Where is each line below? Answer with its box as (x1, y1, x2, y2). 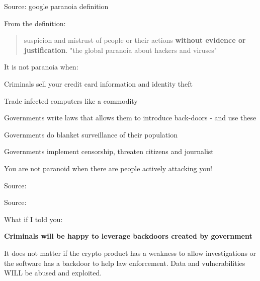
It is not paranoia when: (4, 61, 78, 72)
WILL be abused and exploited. (4, 267, 102, 278)
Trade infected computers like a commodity (4, 95, 138, 106)
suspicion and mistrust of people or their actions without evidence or (24, 35, 246, 45)
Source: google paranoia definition (4, 1, 109, 11)
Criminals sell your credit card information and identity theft (4, 78, 193, 89)
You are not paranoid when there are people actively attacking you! (4, 163, 212, 173)
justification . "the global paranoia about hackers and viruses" (24, 44, 217, 55)
